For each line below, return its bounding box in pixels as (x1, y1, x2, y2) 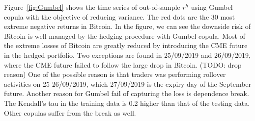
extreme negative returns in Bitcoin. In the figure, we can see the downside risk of (4, 21, 251, 31)
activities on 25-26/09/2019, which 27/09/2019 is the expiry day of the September (4, 78, 252, 89)
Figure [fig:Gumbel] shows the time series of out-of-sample (4, 2, 180, 12)
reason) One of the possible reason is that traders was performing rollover (4, 69, 226, 79)
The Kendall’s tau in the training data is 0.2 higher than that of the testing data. (4, 97, 250, 108)
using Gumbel (191, 2, 233, 12)
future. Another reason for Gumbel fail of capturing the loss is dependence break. (4, 88, 249, 98)
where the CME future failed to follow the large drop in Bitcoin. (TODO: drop (4, 59, 242, 70)
